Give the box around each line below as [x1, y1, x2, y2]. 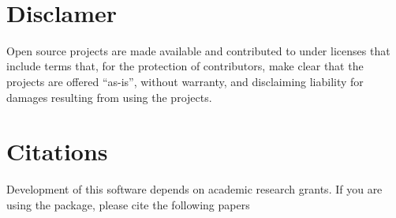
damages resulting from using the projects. [6, 88, 212, 105]
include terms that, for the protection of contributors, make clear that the [6, 58, 364, 74]
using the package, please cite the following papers [6, 196, 250, 212]
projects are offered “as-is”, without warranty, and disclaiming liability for [6, 73, 364, 89]
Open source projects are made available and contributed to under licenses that [6, 42, 390, 58]
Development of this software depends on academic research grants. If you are [6, 181, 383, 197]
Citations [6, 135, 108, 167]
